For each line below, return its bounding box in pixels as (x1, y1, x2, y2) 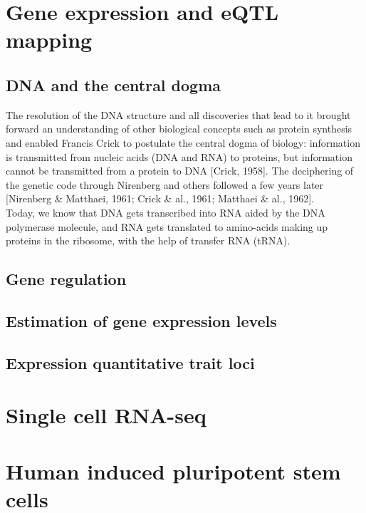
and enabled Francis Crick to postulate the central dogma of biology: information (6, 135, 360, 150)
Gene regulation (6, 268, 127, 290)
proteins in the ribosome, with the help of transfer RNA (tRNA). (6, 233, 291, 248)
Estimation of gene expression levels (6, 309, 277, 331)
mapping (6, 25, 93, 54)
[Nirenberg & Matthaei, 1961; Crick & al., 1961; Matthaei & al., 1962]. (6, 191, 314, 206)
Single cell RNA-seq (6, 400, 206, 430)
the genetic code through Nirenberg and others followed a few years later (6, 177, 324, 192)
